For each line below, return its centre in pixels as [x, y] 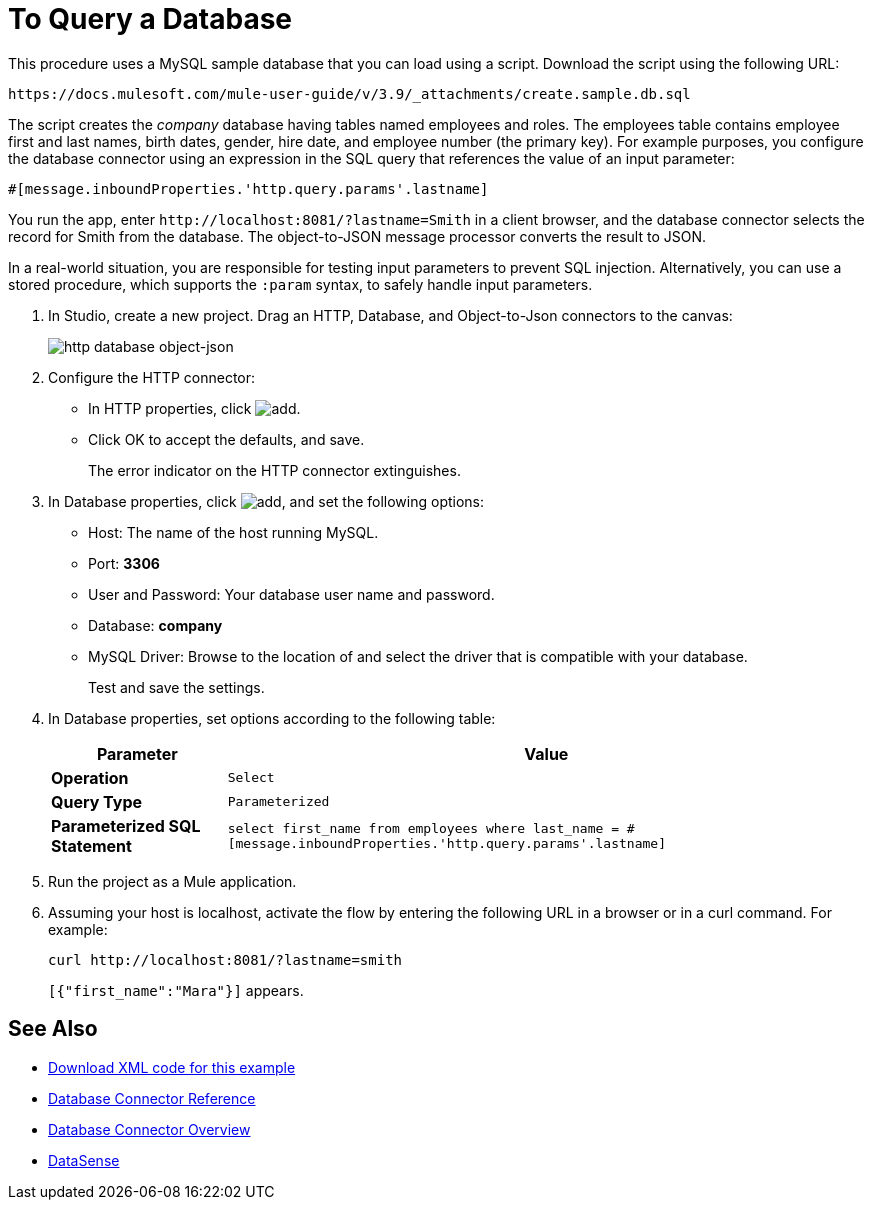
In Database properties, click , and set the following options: [266, 501]
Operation [90, 777]
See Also [53, 1029]
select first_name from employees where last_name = [423, 828]
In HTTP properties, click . [194, 408]
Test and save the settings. [176, 687]
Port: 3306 [124, 563]
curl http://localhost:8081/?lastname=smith [225, 959]
